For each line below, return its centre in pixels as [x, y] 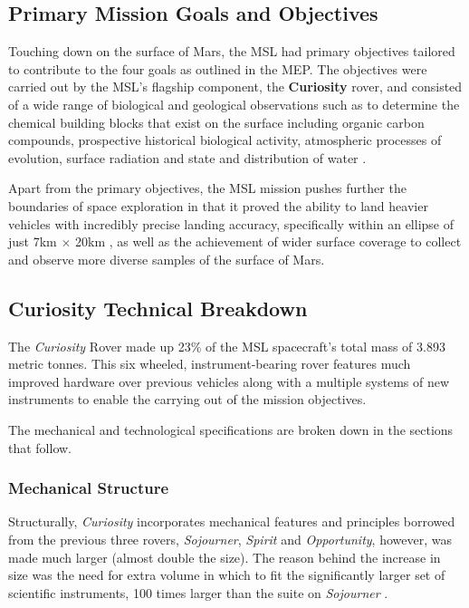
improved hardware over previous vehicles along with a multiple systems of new [229, 381]
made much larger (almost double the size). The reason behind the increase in [225, 557]
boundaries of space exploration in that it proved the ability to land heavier [218, 205]
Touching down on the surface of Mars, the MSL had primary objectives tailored [232, 51]
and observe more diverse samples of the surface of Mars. [167, 259]
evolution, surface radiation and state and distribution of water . [187, 157]
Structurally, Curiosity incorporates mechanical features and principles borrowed [232, 521]
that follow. [40, 447]
